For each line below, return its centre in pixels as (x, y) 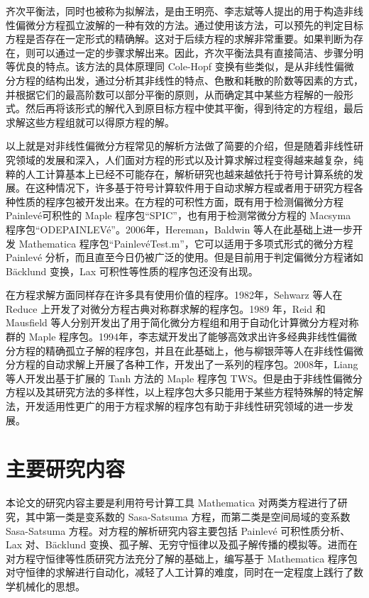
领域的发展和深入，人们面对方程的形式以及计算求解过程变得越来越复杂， (184, 159)
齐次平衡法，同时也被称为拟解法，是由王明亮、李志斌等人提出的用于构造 (175, 11)
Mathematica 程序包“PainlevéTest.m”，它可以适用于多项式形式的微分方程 (186, 243)
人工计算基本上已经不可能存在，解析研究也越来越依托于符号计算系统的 (189, 173)
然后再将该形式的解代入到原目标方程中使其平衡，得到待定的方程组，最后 (194, 108)
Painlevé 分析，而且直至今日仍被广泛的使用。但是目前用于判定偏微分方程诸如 (184, 257)
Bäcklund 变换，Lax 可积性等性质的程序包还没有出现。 (132, 271)
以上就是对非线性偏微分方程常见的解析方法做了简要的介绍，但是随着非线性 (180, 146)
